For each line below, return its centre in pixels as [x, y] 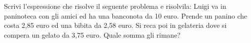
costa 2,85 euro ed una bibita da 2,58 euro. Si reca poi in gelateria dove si [115, 25]
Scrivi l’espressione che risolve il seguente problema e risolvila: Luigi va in [115, 6]
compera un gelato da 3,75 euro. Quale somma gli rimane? [92, 34]
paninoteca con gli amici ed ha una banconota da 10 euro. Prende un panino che [126, 15]
